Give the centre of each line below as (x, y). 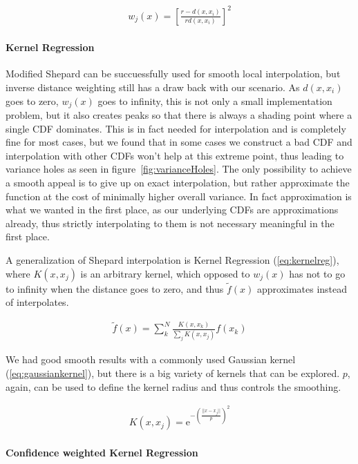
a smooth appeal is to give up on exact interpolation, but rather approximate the (178, 182)
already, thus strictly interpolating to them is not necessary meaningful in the (170, 223)
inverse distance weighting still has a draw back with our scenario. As (153, 87)
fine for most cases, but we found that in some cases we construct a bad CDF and (179, 142)
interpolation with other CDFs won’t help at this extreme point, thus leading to (175, 155)
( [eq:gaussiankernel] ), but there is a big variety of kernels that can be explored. (173, 373)
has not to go (317, 273)
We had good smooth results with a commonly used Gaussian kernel (151, 359)
